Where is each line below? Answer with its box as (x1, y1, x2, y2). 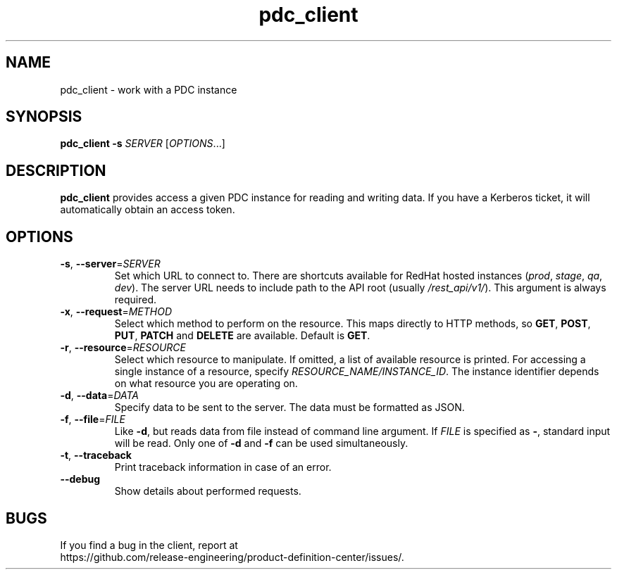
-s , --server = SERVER (60, 258, 161, 270)
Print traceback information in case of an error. (114, 461, 332, 474)
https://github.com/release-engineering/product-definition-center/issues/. (60, 550, 404, 563)
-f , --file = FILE (60, 413, 125, 426)
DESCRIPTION (6, 161, 106, 179)
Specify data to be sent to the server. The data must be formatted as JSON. (114, 401, 465, 414)
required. (114, 293, 157, 306)
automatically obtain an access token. (60, 203, 235, 216)
